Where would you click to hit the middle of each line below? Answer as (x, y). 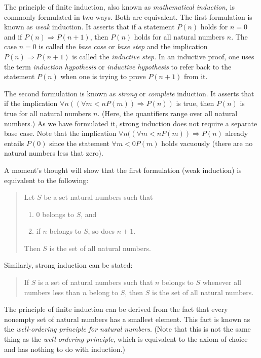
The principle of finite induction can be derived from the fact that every (116, 309)
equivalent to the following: (46, 180)
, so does (101, 231)
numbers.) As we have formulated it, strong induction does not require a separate (131, 123)
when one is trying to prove (103, 76)
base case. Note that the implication (60, 133)
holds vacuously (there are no (207, 143)
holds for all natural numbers (179, 36)
